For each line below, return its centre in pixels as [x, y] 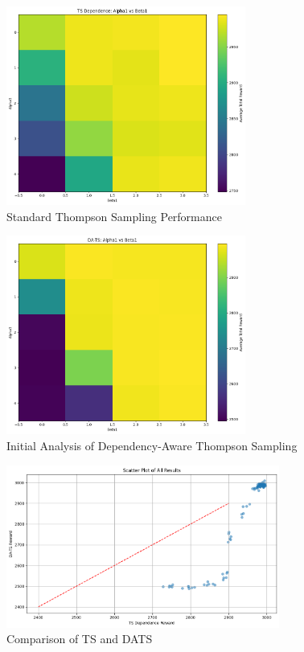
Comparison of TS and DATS [80, 639]
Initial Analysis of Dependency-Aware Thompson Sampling [152, 445]
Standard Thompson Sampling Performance [114, 216]
